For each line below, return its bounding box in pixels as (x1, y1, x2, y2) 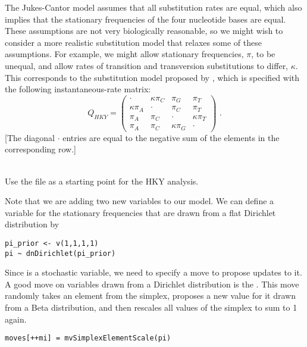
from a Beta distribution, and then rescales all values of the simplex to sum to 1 (5, 301, 297, 313)
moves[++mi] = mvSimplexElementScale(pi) (5, 334, 171, 343)
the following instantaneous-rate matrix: (5, 83, 151, 95)
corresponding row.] (5, 143, 76, 155)
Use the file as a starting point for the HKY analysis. (5, 174, 199, 187)
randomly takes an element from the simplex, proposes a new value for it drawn (5, 289, 296, 302)
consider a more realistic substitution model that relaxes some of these (5, 36, 262, 48)
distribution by (5, 218, 59, 230)
